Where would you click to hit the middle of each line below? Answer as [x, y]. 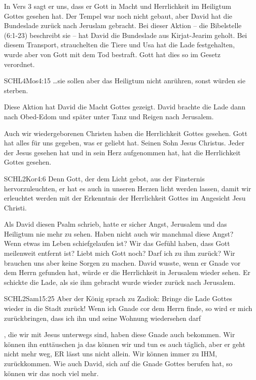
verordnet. [19, 64]
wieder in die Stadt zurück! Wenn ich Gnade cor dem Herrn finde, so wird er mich [128, 308]
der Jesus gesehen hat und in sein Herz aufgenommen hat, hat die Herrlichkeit [122, 152]
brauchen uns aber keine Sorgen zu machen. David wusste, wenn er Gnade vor [122, 262]
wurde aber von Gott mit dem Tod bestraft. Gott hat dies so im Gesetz [112, 54]
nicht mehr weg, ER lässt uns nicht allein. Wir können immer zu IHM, [110, 354]
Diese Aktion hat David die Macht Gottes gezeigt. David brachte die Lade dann [125, 107]
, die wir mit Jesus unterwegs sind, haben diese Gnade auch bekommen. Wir [120, 334]
